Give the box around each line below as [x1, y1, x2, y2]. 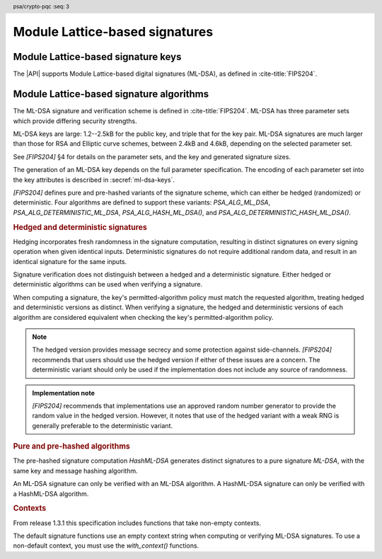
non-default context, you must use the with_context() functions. [13, 541, 199, 550]
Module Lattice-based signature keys [13, 51, 182, 63]
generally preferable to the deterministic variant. [32, 421, 173, 430]
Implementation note [32, 388, 95, 397]
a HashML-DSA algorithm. [13, 489, 89, 498]
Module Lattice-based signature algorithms [13, 88, 209, 100]
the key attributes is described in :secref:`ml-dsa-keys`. [13, 175, 175, 184]
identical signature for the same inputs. [13, 257, 127, 265]
